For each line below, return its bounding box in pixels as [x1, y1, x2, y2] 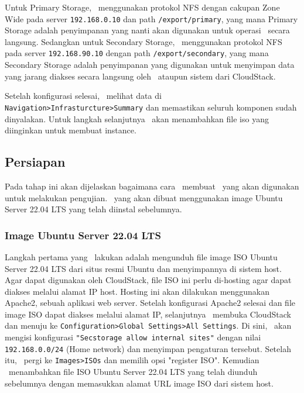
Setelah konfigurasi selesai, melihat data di [5, 89, 162, 102]
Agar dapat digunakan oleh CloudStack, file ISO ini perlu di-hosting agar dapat [5, 274, 292, 286]
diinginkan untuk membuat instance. [5, 124, 136, 136]
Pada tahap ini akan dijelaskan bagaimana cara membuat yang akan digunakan [5, 180, 299, 192]
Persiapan [5, 153, 66, 171]
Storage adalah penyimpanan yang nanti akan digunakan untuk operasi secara [5, 24, 290, 36]
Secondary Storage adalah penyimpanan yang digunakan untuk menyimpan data [5, 58, 295, 71]
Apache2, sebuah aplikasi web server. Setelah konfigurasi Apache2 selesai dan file [5, 297, 296, 309]
